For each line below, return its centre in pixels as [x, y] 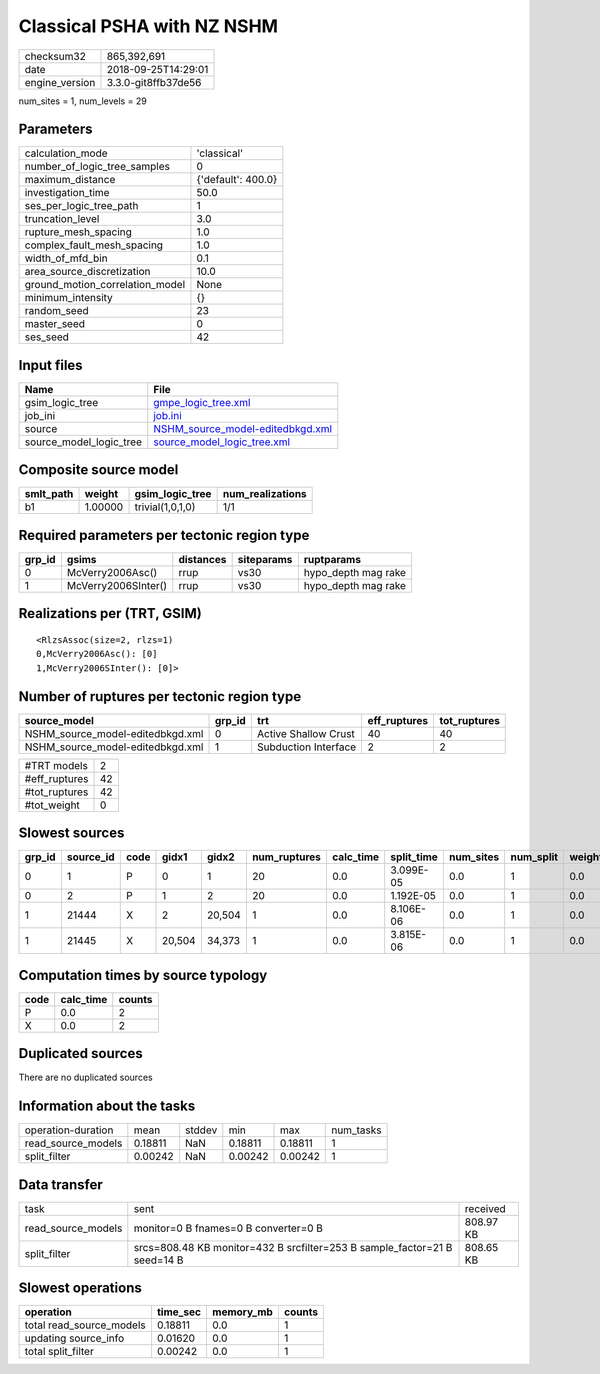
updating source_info [74, 1338]
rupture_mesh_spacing [78, 232]
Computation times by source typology [143, 975]
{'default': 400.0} [237, 180]
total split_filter [59, 1352]
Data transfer [61, 1184]
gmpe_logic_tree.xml [202, 402]
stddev [201, 1130]
